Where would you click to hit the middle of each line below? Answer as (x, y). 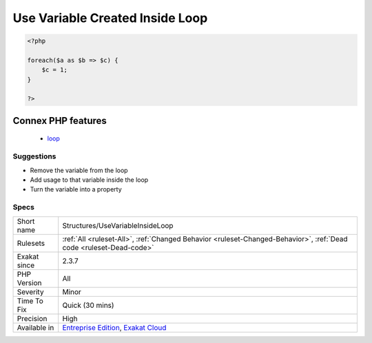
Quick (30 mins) (88, 305)
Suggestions (34, 156)
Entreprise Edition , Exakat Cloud (114, 327)
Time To (30, 301)
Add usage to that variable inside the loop (89, 180)
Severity (30, 291)
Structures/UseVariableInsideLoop (118, 225)
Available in (35, 327)
